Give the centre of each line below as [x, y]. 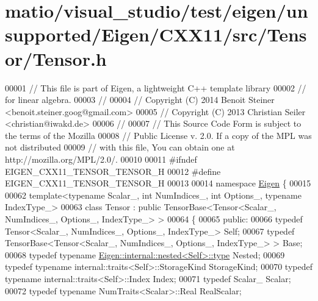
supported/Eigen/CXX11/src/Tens [156, 34]
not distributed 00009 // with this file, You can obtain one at [120, 147]
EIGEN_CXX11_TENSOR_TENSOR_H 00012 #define [113, 171]
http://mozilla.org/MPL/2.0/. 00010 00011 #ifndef [101, 159]
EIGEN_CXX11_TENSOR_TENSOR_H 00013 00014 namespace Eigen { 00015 [158, 183]
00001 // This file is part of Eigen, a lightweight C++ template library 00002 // [156, 87]
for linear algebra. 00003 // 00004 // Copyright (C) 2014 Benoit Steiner [140, 100]
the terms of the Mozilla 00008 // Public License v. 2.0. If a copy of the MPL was [158, 135]
